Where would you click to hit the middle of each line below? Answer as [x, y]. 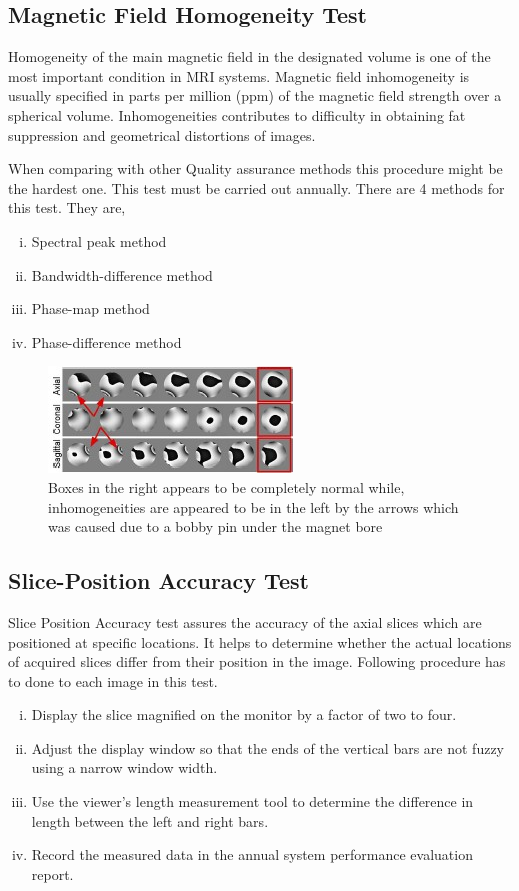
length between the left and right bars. [150, 820]
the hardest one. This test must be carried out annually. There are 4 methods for [256, 187]
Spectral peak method [99, 240]
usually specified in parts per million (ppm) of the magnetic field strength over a [255, 95]
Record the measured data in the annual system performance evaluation [252, 854]
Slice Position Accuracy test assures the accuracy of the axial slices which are [245, 621]
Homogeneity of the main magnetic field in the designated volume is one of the [249, 56]
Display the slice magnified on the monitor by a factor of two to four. [244, 714]
